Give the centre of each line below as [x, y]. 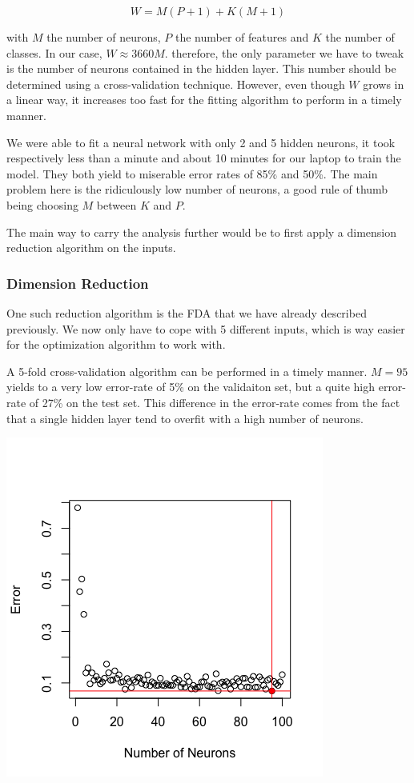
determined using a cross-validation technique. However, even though [176, 84]
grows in [384, 84]
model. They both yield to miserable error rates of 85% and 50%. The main [192, 173]
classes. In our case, [54, 52]
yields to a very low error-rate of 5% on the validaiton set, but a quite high [191, 387]
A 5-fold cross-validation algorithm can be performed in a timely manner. [187, 371]
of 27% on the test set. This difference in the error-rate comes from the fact [215, 402]
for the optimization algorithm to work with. [116, 344]
